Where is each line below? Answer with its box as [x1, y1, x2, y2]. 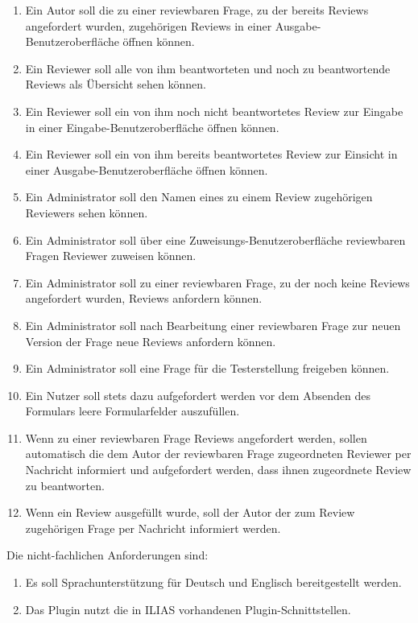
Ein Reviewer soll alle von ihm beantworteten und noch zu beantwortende [25, 60, 391, 76]
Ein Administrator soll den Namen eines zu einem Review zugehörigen [25, 188, 373, 205]
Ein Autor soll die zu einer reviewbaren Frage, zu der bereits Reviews [25, 2, 369, 18]
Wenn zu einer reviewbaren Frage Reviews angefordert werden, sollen [25, 429, 367, 446]
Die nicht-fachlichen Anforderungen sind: [6, 547, 209, 563]
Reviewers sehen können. [25, 204, 148, 221]
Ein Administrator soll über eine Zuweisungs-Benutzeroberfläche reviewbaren [25, 231, 406, 248]
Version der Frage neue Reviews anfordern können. [25, 332, 276, 349]
